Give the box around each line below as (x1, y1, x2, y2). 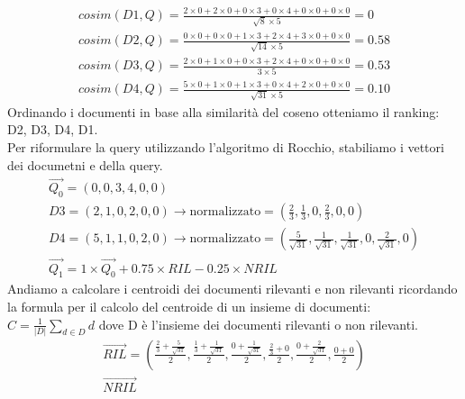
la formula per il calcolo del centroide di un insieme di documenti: (7, 296, 371, 315)
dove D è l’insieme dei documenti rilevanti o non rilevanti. (98, 314, 418, 333)
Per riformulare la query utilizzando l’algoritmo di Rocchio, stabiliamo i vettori (7, 137, 444, 156)
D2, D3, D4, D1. (7, 120, 98, 139)
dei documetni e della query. (7, 155, 163, 174)
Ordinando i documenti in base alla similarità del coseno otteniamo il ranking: (7, 102, 440, 121)
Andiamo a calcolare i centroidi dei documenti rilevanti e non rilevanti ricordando (7, 279, 458, 298)
